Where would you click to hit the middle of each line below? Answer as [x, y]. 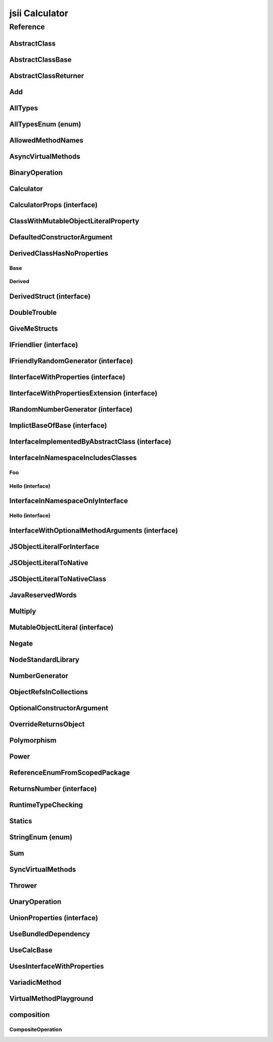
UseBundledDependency [50, 934]
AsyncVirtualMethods [45, 156]
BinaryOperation [36, 172]
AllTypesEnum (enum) [45, 124]
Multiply [23, 611]
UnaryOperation [35, 902]
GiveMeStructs [34, 329]
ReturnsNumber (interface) [53, 789]
